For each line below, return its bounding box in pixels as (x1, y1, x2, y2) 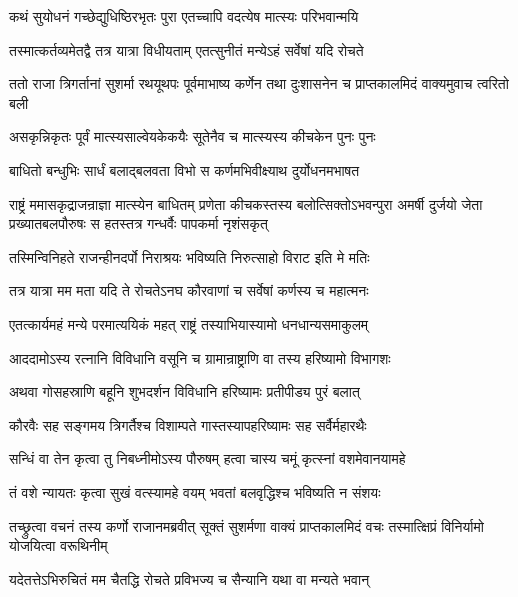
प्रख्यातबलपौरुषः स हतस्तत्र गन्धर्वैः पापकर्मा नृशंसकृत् (9, 213, 268, 234)
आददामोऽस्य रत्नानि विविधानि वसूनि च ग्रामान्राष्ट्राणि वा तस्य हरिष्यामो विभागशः (9, 347, 391, 368)
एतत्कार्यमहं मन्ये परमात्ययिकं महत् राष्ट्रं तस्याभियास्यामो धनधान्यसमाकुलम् (9, 313, 369, 334)
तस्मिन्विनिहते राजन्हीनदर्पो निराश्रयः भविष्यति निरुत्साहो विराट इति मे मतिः (9, 246, 370, 267)
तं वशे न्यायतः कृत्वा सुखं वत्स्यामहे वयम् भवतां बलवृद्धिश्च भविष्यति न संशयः (9, 481, 381, 502)
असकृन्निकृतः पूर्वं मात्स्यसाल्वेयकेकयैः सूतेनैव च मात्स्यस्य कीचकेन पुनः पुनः (9, 126, 376, 147)
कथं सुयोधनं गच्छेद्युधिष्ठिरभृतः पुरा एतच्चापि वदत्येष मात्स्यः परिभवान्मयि (9, 6, 359, 26)
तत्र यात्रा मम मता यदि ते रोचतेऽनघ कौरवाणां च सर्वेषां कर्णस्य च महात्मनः (9, 280, 369, 301)
